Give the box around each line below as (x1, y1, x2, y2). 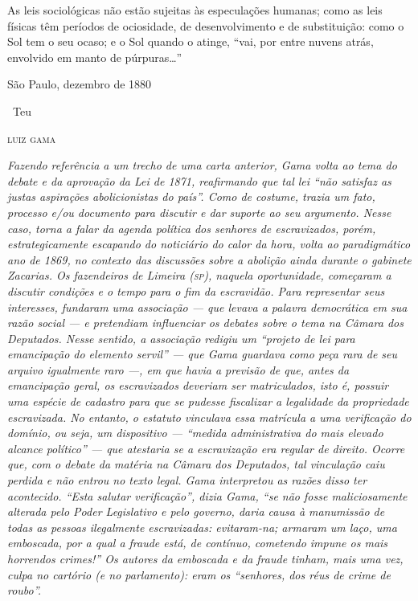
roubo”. (7, 582, 42, 599)
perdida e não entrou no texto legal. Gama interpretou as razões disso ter (7, 472, 367, 489)
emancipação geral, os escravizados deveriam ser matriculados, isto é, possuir (7, 377, 389, 394)
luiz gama (7, 129, 56, 146)
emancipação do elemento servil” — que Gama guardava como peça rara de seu (7, 345, 398, 362)
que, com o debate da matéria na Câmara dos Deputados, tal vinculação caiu (7, 456, 385, 472)
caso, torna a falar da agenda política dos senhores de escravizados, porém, (7, 219, 376, 236)
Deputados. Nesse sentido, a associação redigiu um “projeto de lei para (7, 329, 355, 346)
